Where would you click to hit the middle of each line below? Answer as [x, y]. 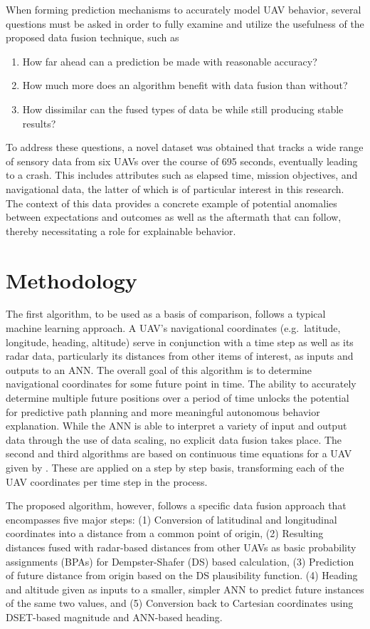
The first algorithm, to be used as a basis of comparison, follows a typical [166, 314]
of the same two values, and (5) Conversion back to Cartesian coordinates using [180, 603]
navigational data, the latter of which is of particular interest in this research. [175, 188]
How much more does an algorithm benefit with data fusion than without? [185, 85]
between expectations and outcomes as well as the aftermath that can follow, [174, 217]
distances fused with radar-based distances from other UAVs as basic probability [181, 547]
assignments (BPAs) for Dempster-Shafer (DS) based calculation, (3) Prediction [180, 561]
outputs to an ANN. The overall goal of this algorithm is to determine [159, 369]
